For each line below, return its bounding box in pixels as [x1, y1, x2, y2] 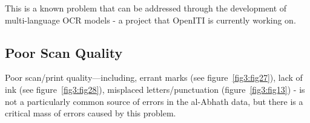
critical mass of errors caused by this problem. [5, 107, 176, 119]
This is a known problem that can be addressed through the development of [5, 2, 287, 14]
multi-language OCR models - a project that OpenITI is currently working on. [5, 13, 296, 26]
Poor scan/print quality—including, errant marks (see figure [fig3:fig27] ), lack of [5, 71, 303, 84]
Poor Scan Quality [5, 43, 123, 61]
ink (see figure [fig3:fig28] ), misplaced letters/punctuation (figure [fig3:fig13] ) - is [5, 83, 305, 95]
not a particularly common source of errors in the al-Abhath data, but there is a [5, 95, 303, 107]
